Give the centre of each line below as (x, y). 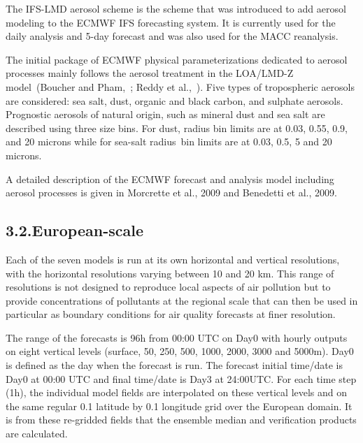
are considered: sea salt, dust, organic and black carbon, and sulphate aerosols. (175, 100)
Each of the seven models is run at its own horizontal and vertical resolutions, (173, 259)
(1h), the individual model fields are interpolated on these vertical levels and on (177, 392)
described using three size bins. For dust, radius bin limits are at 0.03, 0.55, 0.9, (177, 128)
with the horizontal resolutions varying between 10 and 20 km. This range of (170, 273)
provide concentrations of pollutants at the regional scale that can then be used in (182, 300)
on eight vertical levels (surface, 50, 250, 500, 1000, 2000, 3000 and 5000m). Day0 (180, 351)
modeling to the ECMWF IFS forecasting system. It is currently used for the (171, 22)
